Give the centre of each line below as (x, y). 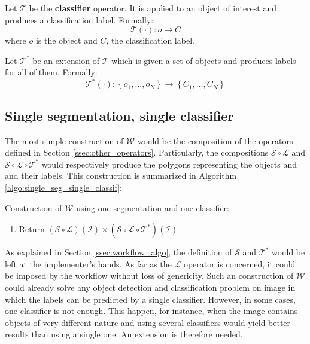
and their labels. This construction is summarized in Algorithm (121, 176)
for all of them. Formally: (51, 72)
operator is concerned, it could (239, 264)
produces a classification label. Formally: (79, 19)
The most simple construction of (64, 140)
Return (32, 229)
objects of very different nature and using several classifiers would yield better (148, 322)
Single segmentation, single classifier (119, 115)
